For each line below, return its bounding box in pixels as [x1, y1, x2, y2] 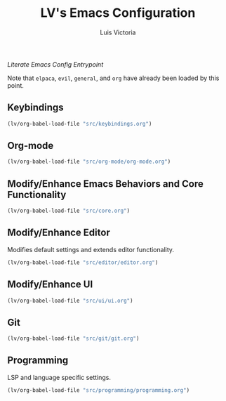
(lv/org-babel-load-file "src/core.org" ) [7, 207, 131, 215]
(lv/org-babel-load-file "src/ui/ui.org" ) [7, 297, 133, 304]
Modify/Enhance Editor [7, 227, 110, 239]
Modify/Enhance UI [7, 279, 93, 291]
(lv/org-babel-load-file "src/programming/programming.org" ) [7, 386, 190, 394]
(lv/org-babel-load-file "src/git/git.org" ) [7, 335, 140, 342]
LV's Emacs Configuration [40, 5, 196, 21]
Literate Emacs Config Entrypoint [7, 60, 104, 68]
